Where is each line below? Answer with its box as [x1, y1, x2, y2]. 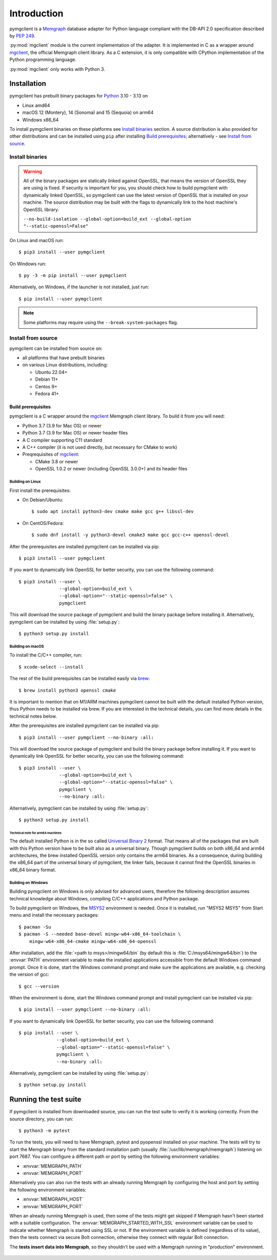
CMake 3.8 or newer [35, 458, 78, 464]
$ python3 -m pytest [18, 1128, 70, 1134]
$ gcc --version [18, 983, 60, 989]
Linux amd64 [22, 102, 50, 108]
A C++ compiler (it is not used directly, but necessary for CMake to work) [22, 444, 177, 450]
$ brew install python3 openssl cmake [18, 687, 116, 693]
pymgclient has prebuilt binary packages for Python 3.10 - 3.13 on [9, 93, 148, 99]
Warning [23, 168, 42, 174]
